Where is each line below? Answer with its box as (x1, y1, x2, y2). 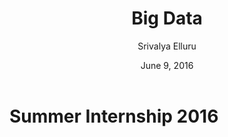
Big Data (131, 7, 203, 30)
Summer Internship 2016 (9, 105, 219, 127)
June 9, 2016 (140, 59, 194, 71)
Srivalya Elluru (137, 40, 197, 52)
